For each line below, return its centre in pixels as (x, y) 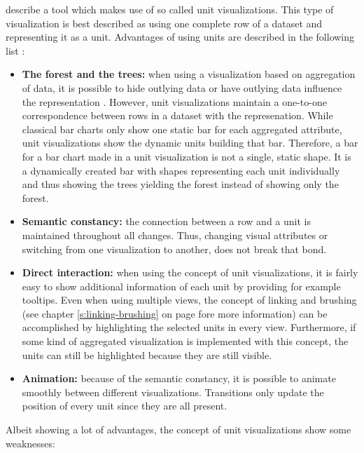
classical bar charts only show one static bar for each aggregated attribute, (182, 129)
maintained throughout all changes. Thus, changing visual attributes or (175, 235)
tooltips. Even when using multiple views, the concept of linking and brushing (189, 300)
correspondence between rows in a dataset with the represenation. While (177, 115)
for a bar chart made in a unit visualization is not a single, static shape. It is (187, 156)
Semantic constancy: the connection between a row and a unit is (166, 221)
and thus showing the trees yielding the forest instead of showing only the (180, 184)
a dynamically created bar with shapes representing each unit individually (181, 170)
